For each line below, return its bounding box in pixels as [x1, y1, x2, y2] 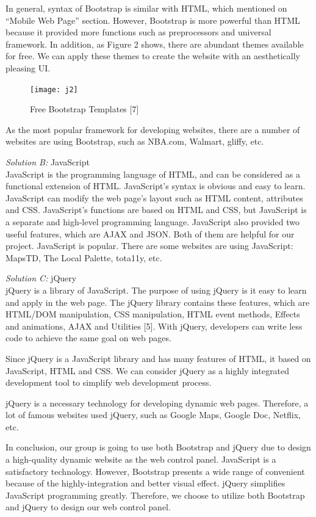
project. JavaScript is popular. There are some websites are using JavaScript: [5, 239, 293, 252]
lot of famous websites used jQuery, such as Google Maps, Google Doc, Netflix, [5, 408, 301, 421]
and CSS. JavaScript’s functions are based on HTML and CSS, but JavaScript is [5, 203, 307, 216]
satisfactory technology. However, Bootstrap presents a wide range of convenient [5, 465, 305, 477]
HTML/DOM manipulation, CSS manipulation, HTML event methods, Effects [5, 308, 300, 320]
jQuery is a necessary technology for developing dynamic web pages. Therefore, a [5, 396, 309, 409]
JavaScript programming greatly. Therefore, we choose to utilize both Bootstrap [5, 488, 305, 501]
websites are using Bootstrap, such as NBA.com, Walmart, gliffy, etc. [5, 135, 264, 148]
